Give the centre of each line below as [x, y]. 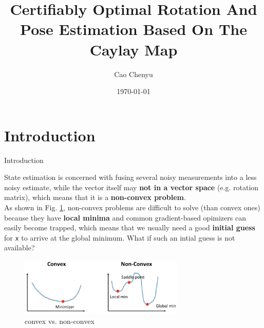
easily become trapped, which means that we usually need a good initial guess [130, 227]
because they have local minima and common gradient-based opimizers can [125, 217]
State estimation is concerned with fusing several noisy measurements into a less [130, 177]
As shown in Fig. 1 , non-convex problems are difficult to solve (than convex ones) [132, 207]
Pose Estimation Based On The [134, 29]
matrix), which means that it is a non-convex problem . [95, 197]
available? [20, 248]
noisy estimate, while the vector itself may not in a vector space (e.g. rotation [131, 187]
